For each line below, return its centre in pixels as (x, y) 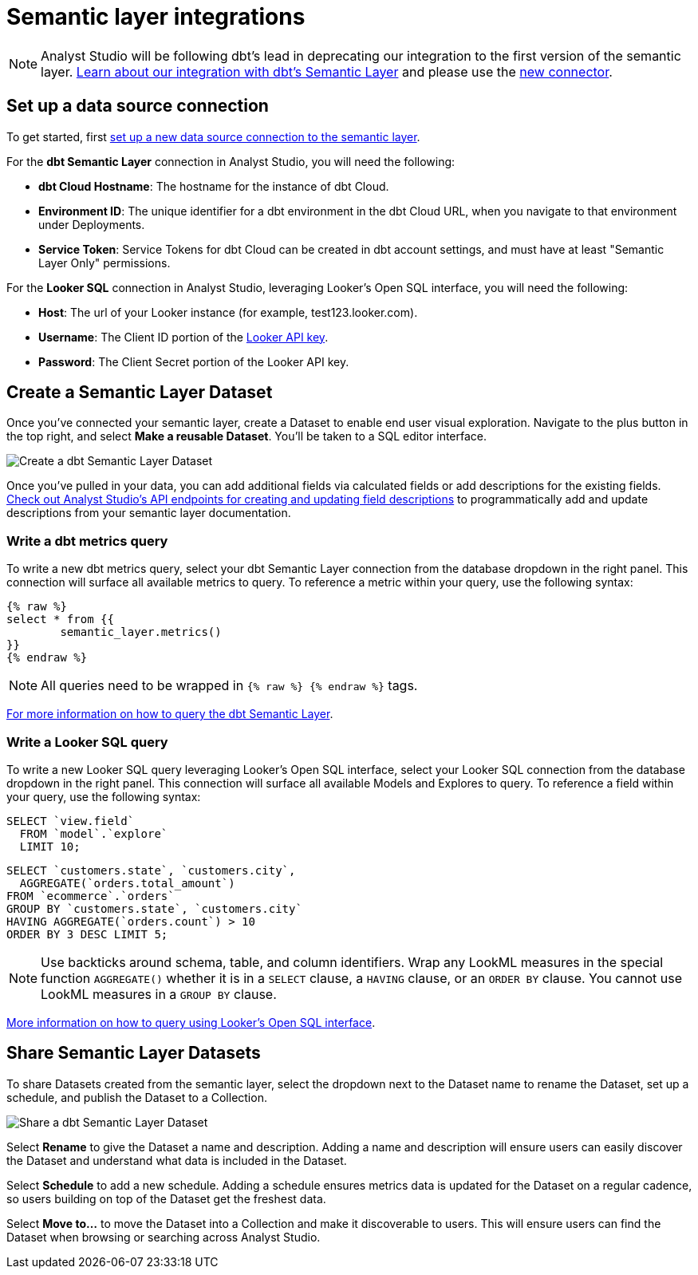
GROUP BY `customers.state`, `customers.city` (154, 908)
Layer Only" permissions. (105, 262)
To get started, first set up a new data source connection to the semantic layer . (213, 136)
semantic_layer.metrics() (141, 632)
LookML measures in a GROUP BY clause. (159, 994)
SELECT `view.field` (71, 821)
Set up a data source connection (138, 106)
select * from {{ (60, 620)
